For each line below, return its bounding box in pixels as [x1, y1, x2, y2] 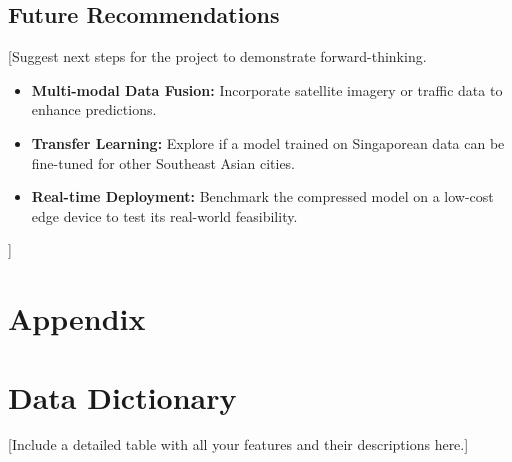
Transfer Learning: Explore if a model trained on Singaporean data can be [31, 132, 505, 153]
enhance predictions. [31, 99, 157, 120]
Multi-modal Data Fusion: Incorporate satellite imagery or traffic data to [31, 79, 503, 100]
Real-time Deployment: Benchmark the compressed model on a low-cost [31, 186, 494, 207]
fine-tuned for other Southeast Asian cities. [31, 152, 296, 173]
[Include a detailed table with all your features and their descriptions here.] [8, 434, 469, 455]
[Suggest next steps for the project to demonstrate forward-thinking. [8, 46, 427, 67]
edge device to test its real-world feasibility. [31, 205, 298, 226]
